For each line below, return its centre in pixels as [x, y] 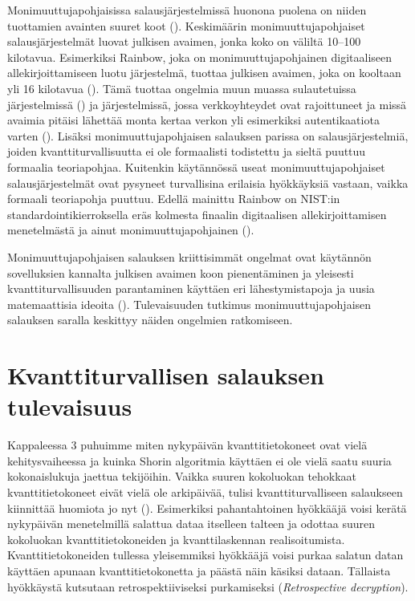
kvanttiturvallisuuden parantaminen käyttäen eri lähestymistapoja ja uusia [191, 288]
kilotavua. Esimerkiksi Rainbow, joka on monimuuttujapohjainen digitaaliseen [200, 57]
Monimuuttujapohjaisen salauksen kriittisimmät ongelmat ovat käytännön [189, 256]
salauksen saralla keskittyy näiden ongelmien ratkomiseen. [150, 320]
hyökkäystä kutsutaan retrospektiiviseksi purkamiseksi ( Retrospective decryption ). [208, 586]
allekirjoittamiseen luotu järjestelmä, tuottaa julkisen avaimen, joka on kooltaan [204, 73]
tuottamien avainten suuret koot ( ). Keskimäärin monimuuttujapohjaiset [186, 25]
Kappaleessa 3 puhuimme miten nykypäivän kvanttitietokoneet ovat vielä [187, 445]
